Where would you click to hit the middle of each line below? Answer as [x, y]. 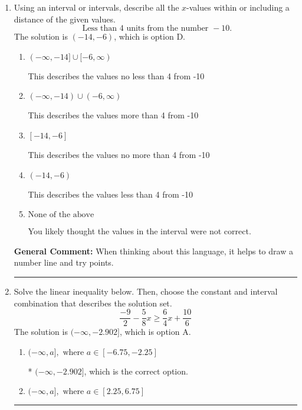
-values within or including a [238, 7]
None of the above [61, 215]
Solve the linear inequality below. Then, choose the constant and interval [146, 291]
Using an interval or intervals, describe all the [96, 7]
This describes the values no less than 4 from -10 [116, 75]
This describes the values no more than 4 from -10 [119, 154]
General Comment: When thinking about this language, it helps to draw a [153, 251]
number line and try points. [64, 262]
